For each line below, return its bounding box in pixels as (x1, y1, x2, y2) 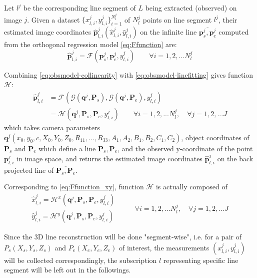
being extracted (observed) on (145, 3, 237, 13)
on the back (217, 153, 253, 163)
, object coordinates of (181, 132, 249, 142)
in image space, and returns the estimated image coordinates (16, 153, 202, 163)
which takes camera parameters (4, 122, 100, 133)
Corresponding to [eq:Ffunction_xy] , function (4, 181, 144, 192)
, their (218, 14, 237, 25)
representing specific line (163, 254, 238, 265)
